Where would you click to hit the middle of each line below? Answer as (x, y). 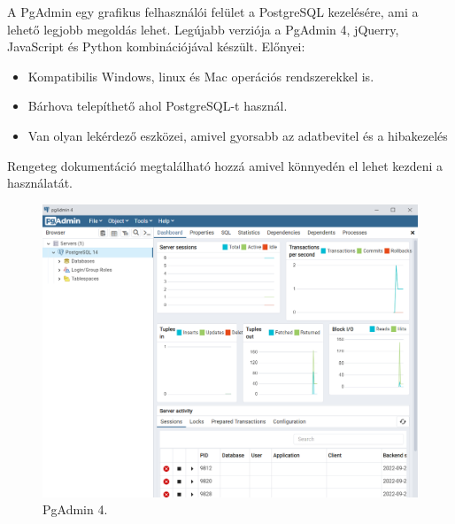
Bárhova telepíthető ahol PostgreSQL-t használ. (158, 106)
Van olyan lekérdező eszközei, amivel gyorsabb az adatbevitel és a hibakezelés (238, 135)
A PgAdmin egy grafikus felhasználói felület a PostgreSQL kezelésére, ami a (213, 12)
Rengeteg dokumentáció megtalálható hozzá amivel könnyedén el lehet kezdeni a (225, 165)
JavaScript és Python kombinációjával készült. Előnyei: (156, 46)
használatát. (40, 183)
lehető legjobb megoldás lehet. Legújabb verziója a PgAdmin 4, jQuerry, (203, 29)
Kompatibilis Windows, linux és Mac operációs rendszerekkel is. (201, 76)
